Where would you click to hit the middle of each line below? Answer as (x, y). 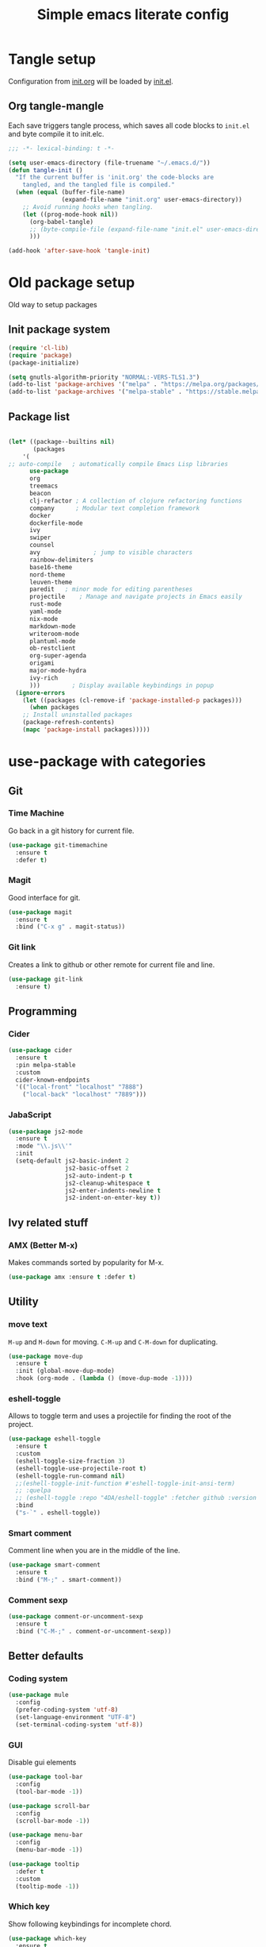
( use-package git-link (46, 979)
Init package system (59, 330)
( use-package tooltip (44, 1864)
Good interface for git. (44, 897)
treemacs (44, 486)
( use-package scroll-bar (49, 1806)
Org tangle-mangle (56, 106)
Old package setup (72, 283)
